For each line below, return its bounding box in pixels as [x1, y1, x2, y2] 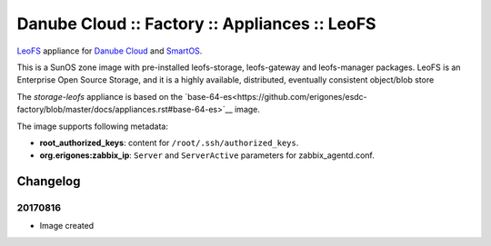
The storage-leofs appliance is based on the [16, 91, 184, 102]
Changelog [16, 173, 81, 190]
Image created [39, 221, 95, 231]
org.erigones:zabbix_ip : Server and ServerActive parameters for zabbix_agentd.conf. [39, 150, 375, 161]
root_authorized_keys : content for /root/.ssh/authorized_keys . [39, 137, 299, 148]
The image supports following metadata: [16, 121, 168, 132]
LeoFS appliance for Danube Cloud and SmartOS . [16, 45, 203, 56]
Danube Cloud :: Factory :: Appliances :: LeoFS [16, 14, 376, 34]
